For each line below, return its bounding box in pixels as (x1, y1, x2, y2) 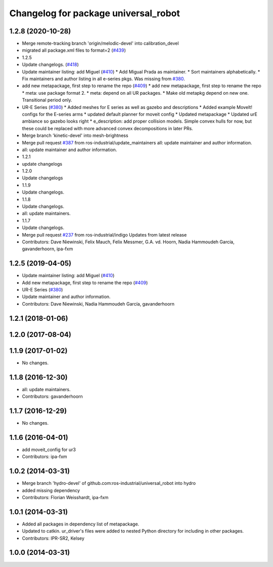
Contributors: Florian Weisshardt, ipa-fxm (22, 494, 109, 500)
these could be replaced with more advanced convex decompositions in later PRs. (22, 125, 193, 131)
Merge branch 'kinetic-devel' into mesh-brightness (22, 132, 128, 139)
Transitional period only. (22, 97, 73, 103)
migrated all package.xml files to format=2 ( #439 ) (22, 47, 126, 53)
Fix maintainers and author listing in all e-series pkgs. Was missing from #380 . (22, 76, 186, 82)
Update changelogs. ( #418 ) (22, 61, 79, 68)
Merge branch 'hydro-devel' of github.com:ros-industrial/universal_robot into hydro (22, 480, 196, 486)
